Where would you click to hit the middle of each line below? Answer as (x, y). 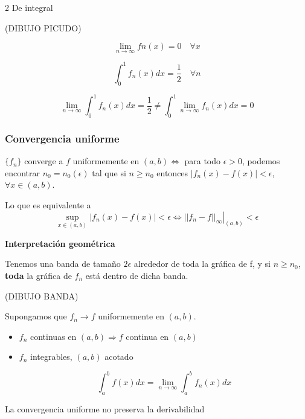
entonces (172, 172)
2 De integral (29, 7)
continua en (147, 336)
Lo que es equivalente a (48, 205)
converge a (44, 161)
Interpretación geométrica (60, 243)
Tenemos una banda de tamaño (63, 264)
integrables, (51, 357)
